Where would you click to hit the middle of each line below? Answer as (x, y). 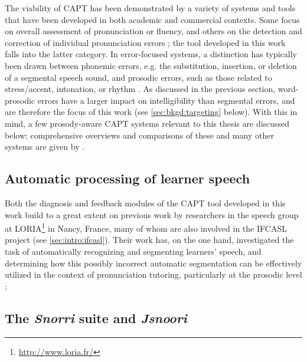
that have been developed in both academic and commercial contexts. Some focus (152, 19)
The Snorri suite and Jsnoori (96, 317)
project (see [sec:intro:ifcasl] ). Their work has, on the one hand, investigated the (149, 240)
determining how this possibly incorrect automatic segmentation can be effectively (153, 263)
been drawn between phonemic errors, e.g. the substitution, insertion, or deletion (151, 65)
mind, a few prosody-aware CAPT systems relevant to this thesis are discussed (147, 123)
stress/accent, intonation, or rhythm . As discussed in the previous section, (140, 89)
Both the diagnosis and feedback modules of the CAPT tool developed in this (145, 203)
